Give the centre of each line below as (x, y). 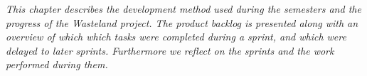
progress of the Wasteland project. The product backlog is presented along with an (182, 22)
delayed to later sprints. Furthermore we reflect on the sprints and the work (170, 50)
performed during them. (57, 64)
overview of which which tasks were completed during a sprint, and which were (176, 37)
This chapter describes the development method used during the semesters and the (183, 9)
